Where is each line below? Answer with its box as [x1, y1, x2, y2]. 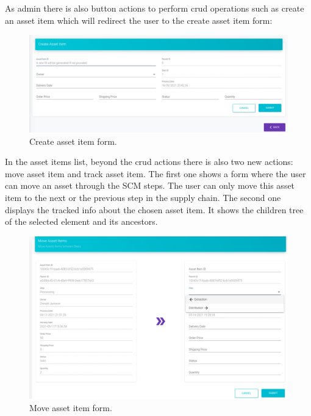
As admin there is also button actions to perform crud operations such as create [5, 2, 304, 14]
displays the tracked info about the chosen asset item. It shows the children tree [5, 203, 304, 216]
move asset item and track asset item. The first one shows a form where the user [5, 167, 306, 180]
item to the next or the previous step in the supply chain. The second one [5, 191, 281, 203]
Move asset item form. [29, 401, 112, 414]
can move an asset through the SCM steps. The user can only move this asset [5, 179, 295, 192]
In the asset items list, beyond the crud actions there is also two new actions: [5, 155, 293, 168]
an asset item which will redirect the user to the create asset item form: [5, 13, 273, 26]
